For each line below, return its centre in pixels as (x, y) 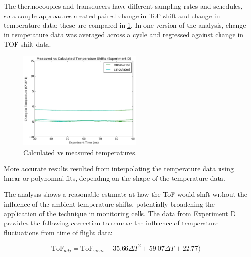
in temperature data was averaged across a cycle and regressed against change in (124, 34)
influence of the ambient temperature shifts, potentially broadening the (110, 204)
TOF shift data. (28, 44)
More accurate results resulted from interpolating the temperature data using (119, 169)
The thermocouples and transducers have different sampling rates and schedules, (123, 6)
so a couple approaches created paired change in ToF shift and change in (112, 15)
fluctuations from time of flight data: (58, 232)
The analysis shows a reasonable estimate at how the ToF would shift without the (126, 194)
